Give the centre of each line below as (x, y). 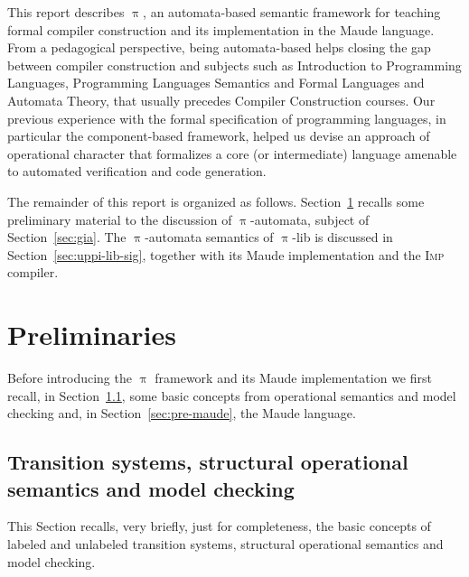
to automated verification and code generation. (137, 171)
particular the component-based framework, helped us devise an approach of (219, 136)
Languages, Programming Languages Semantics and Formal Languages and (216, 83)
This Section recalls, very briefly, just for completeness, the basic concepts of (219, 526)
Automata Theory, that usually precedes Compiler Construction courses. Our (221, 100)
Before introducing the (70, 378)
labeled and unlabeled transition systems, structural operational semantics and (225, 544)
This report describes (66, 12)
